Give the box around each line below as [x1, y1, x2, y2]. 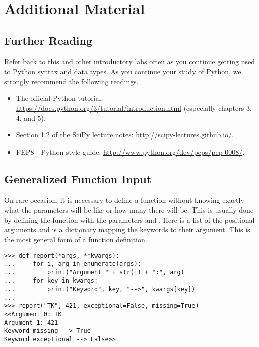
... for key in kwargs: [4, 277, 98, 285]
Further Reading [4, 32, 92, 48]
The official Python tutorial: [16, 93, 103, 103]
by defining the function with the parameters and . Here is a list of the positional [4, 214, 255, 225]
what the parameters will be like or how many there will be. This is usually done [4, 204, 254, 215]
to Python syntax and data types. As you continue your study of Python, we [4, 66, 241, 77]
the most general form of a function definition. [4, 234, 147, 244]
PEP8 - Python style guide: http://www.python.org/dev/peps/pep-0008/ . [16, 146, 245, 157]
